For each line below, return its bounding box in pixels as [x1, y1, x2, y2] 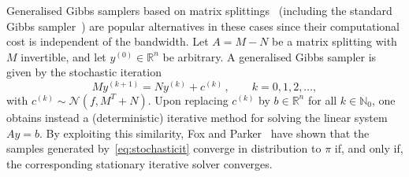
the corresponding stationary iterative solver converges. [6, 155, 273, 171]
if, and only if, [334, 140, 403, 157]
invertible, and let [20, 48, 106, 65]
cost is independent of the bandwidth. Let [6, 33, 209, 50]
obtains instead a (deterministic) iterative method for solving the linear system [6, 109, 388, 125]
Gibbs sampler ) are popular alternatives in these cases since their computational [6, 17, 400, 34]
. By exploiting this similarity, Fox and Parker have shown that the [39, 124, 370, 141]
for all [307, 91, 337, 108]
